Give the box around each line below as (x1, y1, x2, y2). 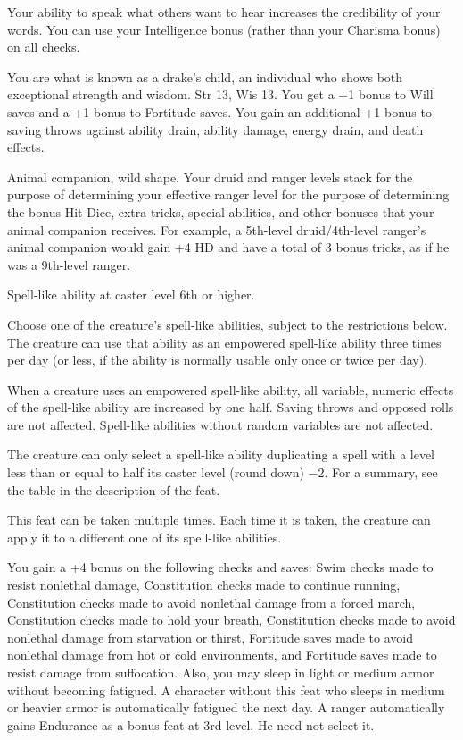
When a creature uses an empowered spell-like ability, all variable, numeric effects (7, 380, 454, 399)
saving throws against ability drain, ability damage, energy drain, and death (7, 120, 424, 139)
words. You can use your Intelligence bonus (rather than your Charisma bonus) (7, 20, 441, 38)
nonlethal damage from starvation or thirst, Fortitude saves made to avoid (7, 627, 413, 646)
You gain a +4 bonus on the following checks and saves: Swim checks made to (7, 558, 434, 576)
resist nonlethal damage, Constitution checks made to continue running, (7, 576, 401, 594)
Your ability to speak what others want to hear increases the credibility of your (7, 3, 441, 21)
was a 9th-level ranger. (7, 255, 131, 273)
